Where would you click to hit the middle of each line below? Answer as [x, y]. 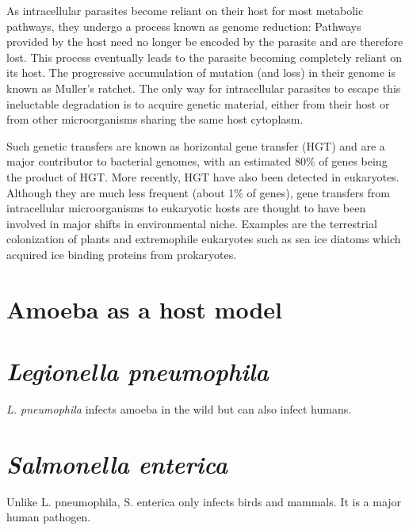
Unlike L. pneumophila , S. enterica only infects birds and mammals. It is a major [204, 501]
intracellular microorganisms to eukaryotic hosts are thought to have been [186, 208]
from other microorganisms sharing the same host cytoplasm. [155, 119]
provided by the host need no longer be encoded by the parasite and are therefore [205, 42]
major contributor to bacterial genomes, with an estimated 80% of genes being [197, 161]
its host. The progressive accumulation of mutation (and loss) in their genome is [201, 72]
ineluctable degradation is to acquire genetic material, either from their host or [198, 103]
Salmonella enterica [117, 463]
